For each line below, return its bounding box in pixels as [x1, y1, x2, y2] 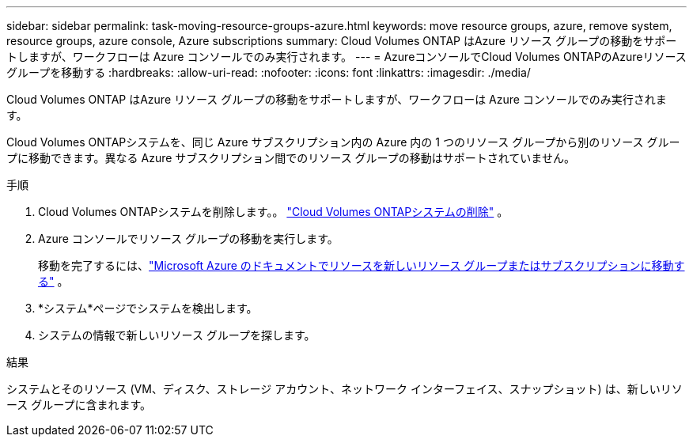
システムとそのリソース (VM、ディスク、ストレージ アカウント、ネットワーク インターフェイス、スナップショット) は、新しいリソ [6, 382, 683, 396]
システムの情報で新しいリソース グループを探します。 [38, 328, 316, 342]
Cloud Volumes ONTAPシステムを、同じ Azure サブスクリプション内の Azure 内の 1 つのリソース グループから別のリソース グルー [6, 135, 680, 149]
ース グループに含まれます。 [6, 398, 151, 411]
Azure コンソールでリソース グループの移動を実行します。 [38, 232, 339, 245]
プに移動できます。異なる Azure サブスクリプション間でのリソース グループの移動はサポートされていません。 [6, 151, 575, 165]
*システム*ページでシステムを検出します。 [38, 301, 258, 315]
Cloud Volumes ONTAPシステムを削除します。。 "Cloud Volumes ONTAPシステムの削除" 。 [38, 205, 509, 218]
